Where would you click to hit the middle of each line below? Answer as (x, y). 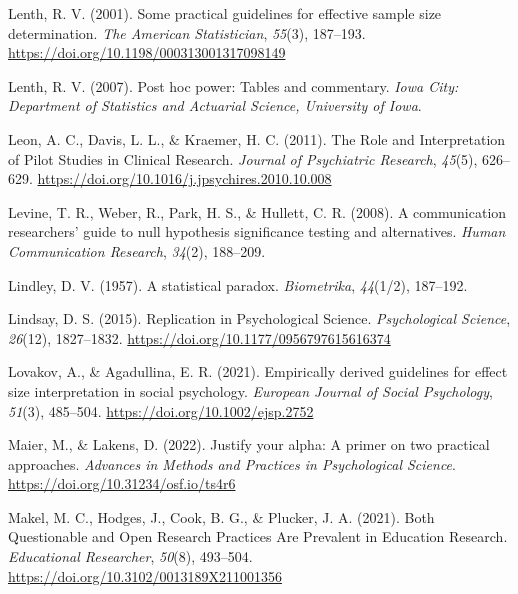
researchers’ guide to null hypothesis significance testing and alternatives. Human (257, 231)
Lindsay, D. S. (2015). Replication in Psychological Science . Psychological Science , (259, 318)
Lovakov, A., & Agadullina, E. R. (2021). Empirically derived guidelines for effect (258, 371)
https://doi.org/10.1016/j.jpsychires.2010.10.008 (184, 178)
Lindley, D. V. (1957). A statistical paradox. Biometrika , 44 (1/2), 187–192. (238, 284)
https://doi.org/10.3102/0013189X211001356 (145, 575)
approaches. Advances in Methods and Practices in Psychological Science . (232, 463)
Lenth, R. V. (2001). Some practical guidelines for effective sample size (225, 13)
